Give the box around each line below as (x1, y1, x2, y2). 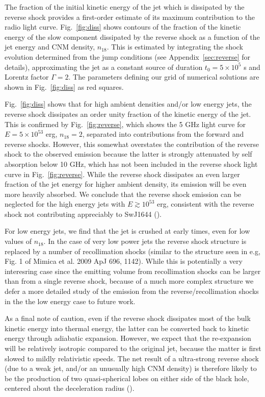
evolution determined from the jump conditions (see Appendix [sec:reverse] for (5, 51, 250, 62)
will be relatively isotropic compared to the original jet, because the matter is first (5, 343, 261, 353)
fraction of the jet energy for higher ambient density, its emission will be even (5, 179, 247, 189)
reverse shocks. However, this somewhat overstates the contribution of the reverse (5, 138, 259, 149)
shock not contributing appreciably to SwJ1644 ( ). (5, 208, 162, 219)
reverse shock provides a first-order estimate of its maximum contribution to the (5, 11, 255, 22)
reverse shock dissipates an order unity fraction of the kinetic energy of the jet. (5, 108, 251, 119)
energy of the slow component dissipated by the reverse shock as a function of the (5, 31, 260, 42)
